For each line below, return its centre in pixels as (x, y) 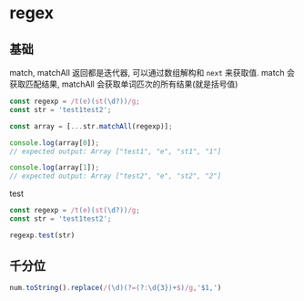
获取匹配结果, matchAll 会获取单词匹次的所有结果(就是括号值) (124, 84)
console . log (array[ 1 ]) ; (55, 168)
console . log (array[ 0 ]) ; (55, 143)
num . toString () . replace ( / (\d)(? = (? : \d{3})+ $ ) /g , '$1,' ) (116, 287)
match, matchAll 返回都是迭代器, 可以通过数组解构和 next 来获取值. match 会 (152, 73)
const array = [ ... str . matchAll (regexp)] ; (91, 126)
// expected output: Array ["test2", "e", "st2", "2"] (116, 176)
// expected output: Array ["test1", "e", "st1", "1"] (116, 151)
